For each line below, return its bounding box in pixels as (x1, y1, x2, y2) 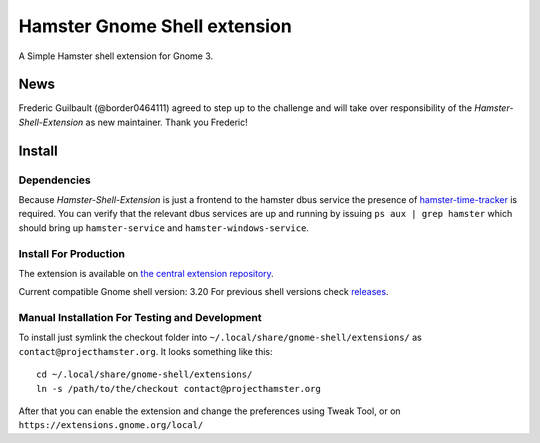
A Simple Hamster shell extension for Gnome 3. (18, 50, 214, 62)
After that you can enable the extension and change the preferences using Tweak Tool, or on (18, 405, 401, 417)
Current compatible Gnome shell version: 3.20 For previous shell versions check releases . (18, 286, 389, 298)
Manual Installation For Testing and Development (18, 311, 262, 325)
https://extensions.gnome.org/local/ (18, 420, 204, 431)
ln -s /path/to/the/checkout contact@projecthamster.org (36, 383, 322, 394)
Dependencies (18, 173, 92, 187)
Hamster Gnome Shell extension (18, 15, 292, 37)
